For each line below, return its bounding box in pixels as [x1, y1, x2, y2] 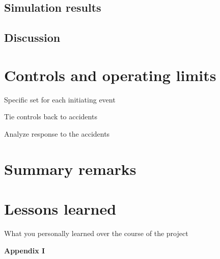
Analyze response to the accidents [4, 128, 110, 139]
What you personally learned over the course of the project [4, 227, 188, 238]
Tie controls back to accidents [4, 111, 97, 122]
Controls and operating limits [4, 64, 216, 85]
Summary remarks [4, 158, 136, 179]
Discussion [4, 30, 61, 45]
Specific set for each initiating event [4, 94, 116, 105]
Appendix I [4, 245, 45, 255]
